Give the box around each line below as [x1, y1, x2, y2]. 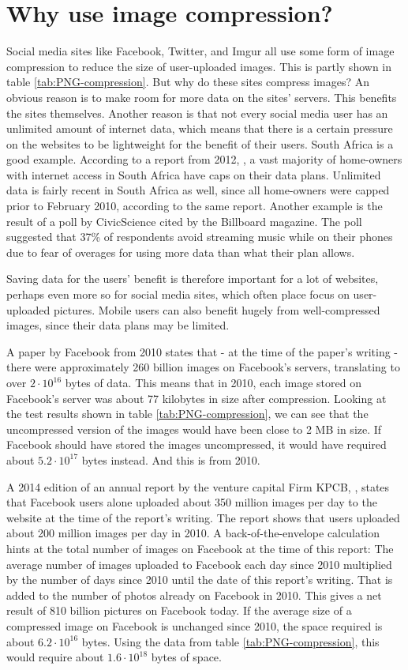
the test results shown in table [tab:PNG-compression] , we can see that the [6, 405, 369, 422]
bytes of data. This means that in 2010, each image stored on [65, 375, 361, 390]
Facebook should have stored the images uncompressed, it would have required [6, 436, 387, 453]
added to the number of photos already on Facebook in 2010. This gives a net [6, 586, 382, 603]
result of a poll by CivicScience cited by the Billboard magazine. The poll [6, 213, 362, 229]
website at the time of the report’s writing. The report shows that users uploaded [6, 509, 400, 525]
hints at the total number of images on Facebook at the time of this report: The [6, 540, 394, 556]
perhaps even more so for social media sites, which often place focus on [6, 286, 350, 303]
